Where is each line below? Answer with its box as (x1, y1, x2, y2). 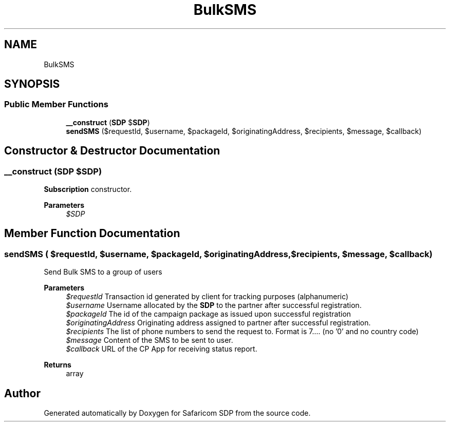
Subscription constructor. (44, 185, 132, 194)
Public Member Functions (4, 99, 108, 110)
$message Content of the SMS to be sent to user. (66, 336, 233, 345)
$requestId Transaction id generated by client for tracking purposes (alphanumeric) (66, 292, 349, 301)
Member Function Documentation (4, 227, 180, 240)
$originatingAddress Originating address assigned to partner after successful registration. (66, 318, 371, 327)
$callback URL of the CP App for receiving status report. (66, 344, 257, 354)
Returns (44, 360, 71, 370)
